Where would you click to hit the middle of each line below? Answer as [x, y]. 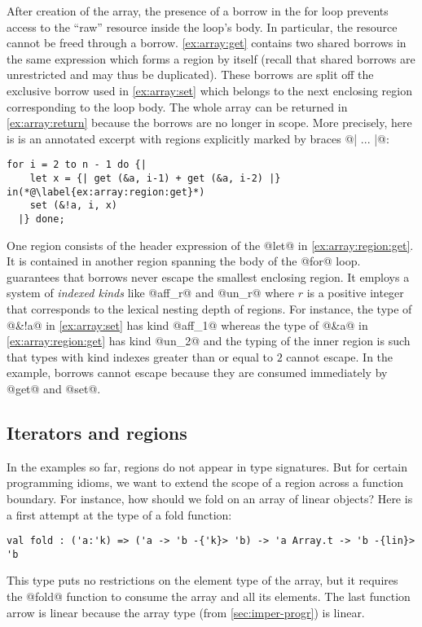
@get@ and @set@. [54, 388]
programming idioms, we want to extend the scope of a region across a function [205, 482]
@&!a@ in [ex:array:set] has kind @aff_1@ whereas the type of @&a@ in [187, 324]
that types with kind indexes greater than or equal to [140, 356]
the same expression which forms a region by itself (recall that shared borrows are [211, 58]
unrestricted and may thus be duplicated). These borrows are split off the [190, 75]
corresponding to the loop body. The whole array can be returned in [177, 106]
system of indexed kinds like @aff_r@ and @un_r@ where [150, 293]
